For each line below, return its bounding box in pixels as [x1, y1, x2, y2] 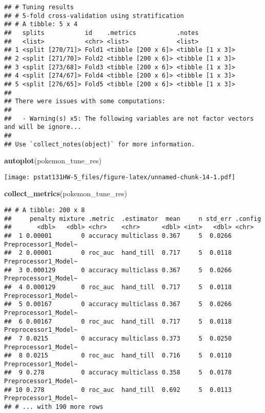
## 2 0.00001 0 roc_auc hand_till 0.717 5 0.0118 [4, 249, 232, 257]
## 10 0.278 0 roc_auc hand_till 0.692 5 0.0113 [4, 386, 232, 393]
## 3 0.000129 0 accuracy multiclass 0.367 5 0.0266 [4, 266, 232, 274]
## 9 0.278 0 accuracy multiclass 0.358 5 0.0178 [4, 369, 232, 377]
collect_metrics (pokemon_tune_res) [4, 188, 127, 199]
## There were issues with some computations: [4, 98, 166, 105]
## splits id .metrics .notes [4, 29, 199, 36]
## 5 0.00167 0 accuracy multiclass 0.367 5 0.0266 [4, 301, 232, 308]
